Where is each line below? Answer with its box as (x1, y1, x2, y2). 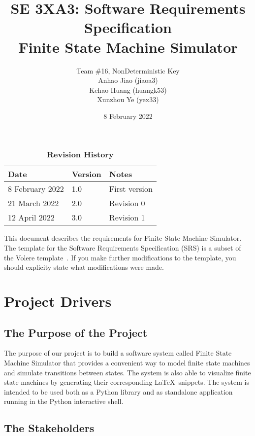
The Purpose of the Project (4, 325, 148, 340)
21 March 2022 (8, 197, 59, 209)
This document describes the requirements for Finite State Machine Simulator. (4, 233, 242, 243)
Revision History (47, 148, 114, 160)
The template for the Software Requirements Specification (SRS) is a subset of (4, 243, 241, 253)
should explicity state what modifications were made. (4, 262, 164, 272)
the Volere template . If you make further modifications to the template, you (4, 252, 236, 262)
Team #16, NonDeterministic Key (76, 65, 180, 75)
